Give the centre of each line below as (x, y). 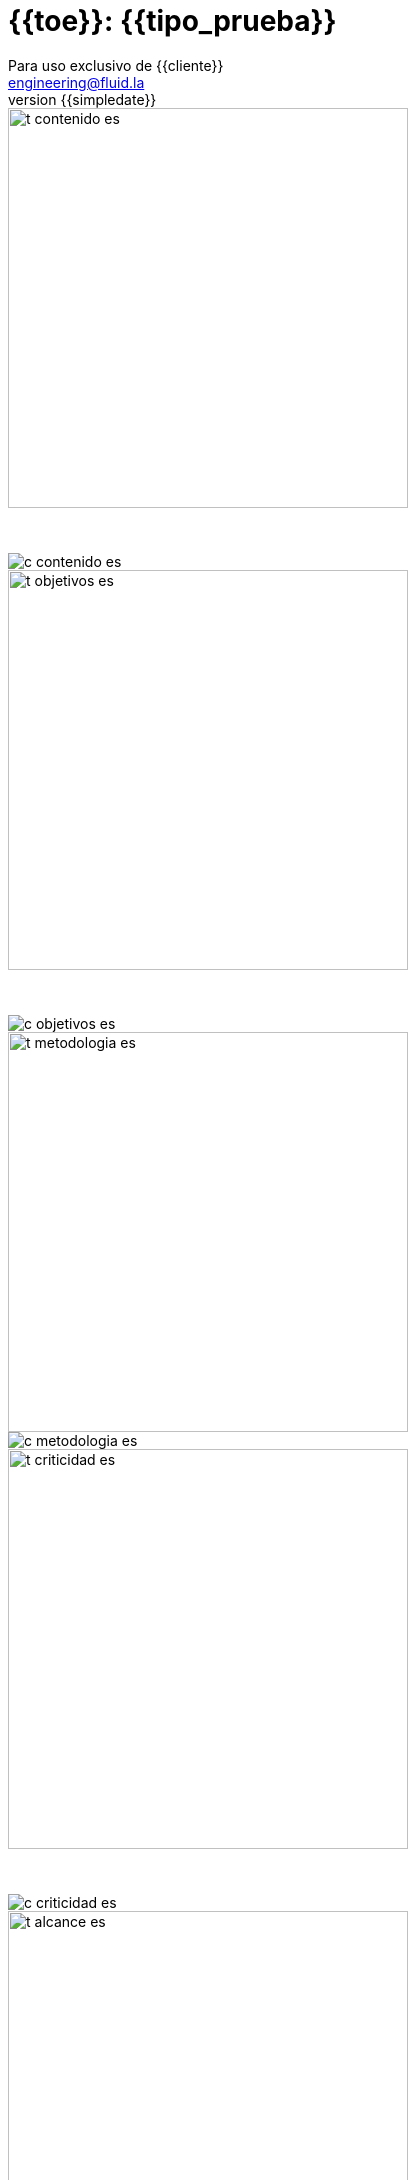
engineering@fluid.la (76, 82)
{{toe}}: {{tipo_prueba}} (172, 21)
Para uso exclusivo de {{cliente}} (116, 65)
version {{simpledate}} (82, 99)
